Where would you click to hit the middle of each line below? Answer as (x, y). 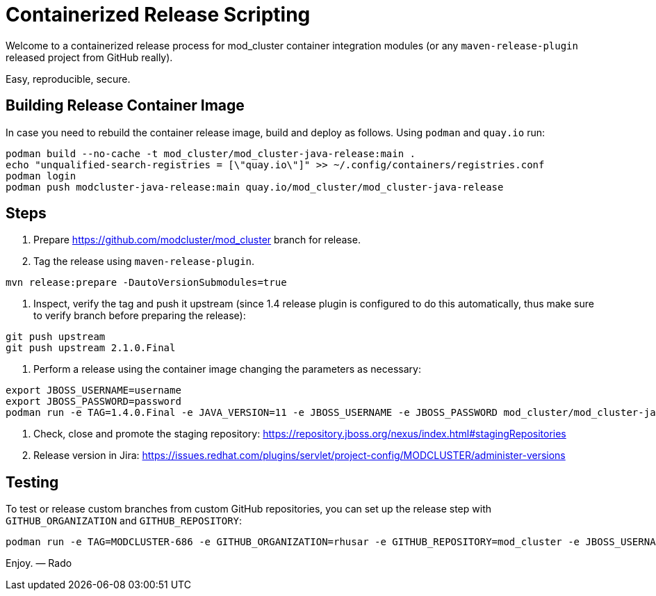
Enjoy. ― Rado (39, 563)
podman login (41, 176)
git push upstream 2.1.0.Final (91, 348)
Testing (32, 482)
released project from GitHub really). (89, 57)
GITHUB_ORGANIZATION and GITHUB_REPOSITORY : (124, 521)
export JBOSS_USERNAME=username (93, 390)
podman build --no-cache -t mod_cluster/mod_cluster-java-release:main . (211, 153)
